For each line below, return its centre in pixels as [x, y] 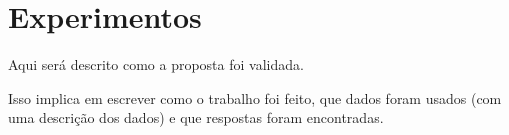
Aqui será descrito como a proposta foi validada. [156, 64]
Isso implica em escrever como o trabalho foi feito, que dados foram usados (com [255, 97]
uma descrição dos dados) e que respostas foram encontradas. [196, 117]
